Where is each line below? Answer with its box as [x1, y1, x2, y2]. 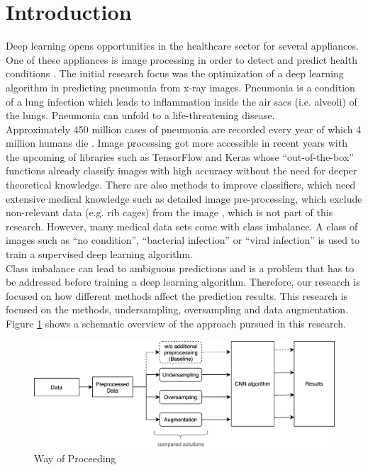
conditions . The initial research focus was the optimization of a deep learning [6, 66, 344, 81]
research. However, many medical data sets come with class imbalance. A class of [6, 218, 358, 233]
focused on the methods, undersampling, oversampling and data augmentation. [6, 302, 349, 317]
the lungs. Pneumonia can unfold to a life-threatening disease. [6, 108, 275, 123]
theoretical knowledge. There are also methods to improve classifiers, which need [6, 177, 356, 192]
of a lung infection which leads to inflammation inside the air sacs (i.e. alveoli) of [6, 94, 357, 108]
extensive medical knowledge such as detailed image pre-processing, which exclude [6, 191, 362, 206]
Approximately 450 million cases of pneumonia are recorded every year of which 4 [6, 121, 362, 136]
